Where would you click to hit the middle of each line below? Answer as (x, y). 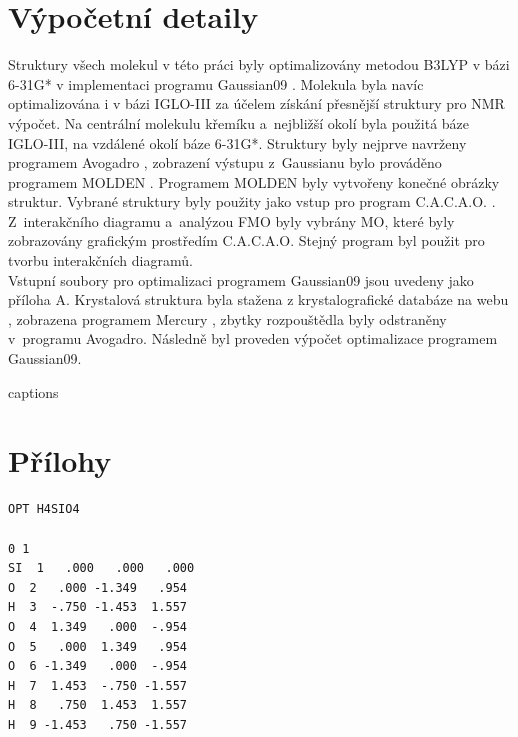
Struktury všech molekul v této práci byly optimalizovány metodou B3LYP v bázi (259, 64)
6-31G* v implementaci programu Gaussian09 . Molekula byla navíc (216, 83)
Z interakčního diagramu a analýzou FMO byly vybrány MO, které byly (231, 220)
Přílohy (60, 460)
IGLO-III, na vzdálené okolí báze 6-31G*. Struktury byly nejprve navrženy (237, 142)
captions (33, 391)
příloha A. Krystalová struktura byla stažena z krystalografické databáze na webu (258, 299)
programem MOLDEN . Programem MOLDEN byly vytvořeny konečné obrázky (254, 181)
